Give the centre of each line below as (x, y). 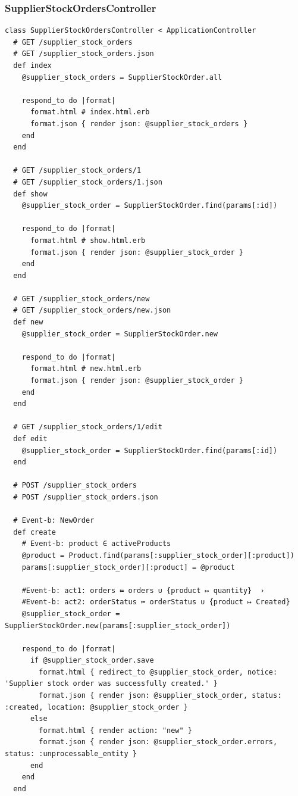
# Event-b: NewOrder (54, 521)
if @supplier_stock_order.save (92, 661)
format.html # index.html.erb (90, 112)
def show (30, 194)
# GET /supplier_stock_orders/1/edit (88, 427)
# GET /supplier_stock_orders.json (84, 54)
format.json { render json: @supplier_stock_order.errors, (158, 742)
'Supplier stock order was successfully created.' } (111, 684)
